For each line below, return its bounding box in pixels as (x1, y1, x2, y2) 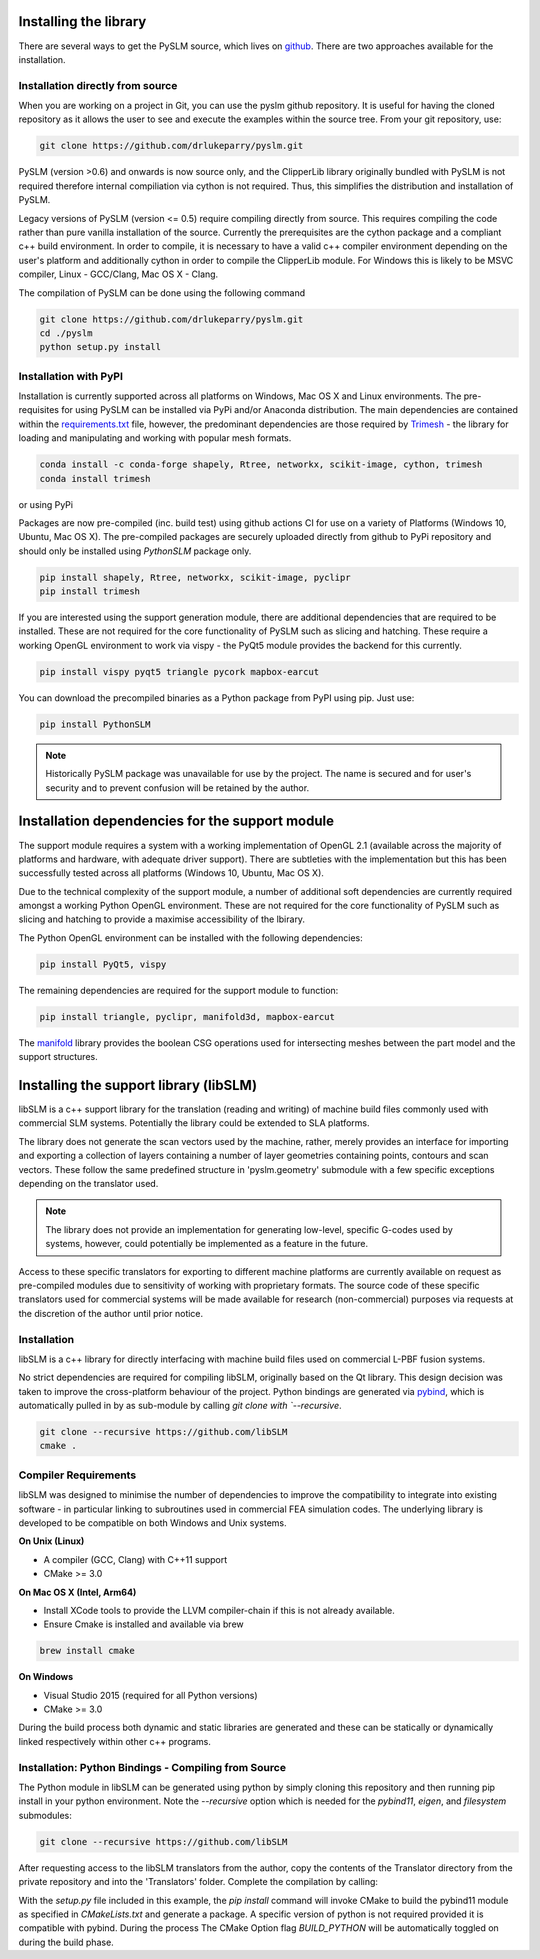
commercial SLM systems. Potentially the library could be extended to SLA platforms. (18, 1117, 370, 1129)
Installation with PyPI (18, 369, 124, 383)
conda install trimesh (39, 473, 151, 484)
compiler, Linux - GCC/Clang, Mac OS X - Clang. (18, 268, 219, 280)
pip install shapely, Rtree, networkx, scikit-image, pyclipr (39, 571, 351, 583)
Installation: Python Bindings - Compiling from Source (18, 1760, 287, 1774)
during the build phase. (18, 1936, 114, 1948)
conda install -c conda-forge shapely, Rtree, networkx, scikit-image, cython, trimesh (39, 459, 483, 470)
